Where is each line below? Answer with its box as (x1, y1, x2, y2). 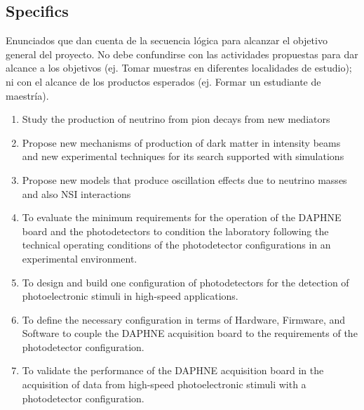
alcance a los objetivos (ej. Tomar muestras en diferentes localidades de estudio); (6, 60, 352, 75)
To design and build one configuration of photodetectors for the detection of (22, 275, 349, 289)
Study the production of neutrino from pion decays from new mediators (22, 112, 330, 126)
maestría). (6, 88, 49, 102)
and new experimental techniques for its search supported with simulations (22, 149, 344, 164)
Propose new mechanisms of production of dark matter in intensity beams (22, 135, 341, 150)
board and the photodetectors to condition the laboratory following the (22, 223, 329, 238)
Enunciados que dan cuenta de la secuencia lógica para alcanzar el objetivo (6, 33, 328, 48)
